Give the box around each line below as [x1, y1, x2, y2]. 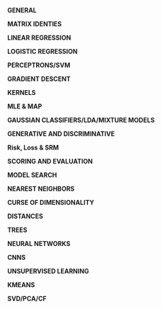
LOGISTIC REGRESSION [7, 47, 78, 55]
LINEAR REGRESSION [7, 33, 71, 42]
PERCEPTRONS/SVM [7, 61, 71, 69]
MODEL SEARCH [7, 171, 57, 179]
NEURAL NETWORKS [7, 240, 71, 247]
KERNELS [7, 89, 37, 96]
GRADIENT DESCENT [7, 74, 71, 83]
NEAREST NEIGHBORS [7, 184, 75, 193]
